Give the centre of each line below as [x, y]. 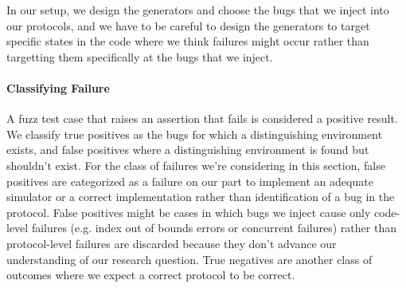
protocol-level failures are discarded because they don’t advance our [172, 243]
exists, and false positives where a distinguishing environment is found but [188, 150]
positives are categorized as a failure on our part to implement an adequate [190, 181]
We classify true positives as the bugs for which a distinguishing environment [195, 134]
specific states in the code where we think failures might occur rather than [188, 41]
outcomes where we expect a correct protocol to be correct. [151, 275]
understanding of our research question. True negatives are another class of [189, 259]
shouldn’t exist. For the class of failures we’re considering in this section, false [196, 165]
